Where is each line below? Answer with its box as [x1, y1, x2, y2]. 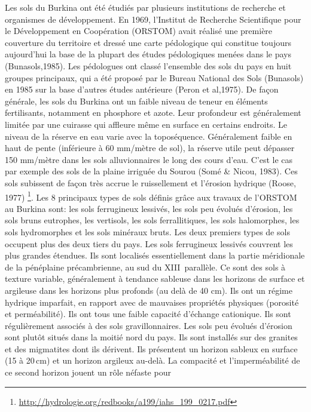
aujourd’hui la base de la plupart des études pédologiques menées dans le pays [5, 48, 291, 60]
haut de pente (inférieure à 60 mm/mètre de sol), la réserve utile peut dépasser [5, 142, 295, 154]
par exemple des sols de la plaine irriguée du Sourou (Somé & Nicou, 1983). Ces [5, 165, 298, 177]
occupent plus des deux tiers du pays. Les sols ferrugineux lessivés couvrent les [5, 237, 293, 250]
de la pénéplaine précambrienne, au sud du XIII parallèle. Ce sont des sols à [5, 260, 286, 273]
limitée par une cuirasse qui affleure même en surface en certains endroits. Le [5, 118, 288, 130]
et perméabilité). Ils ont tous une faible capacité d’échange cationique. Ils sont [5, 308, 291, 320]
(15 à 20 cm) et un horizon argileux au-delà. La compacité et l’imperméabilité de [5, 354, 300, 367]
